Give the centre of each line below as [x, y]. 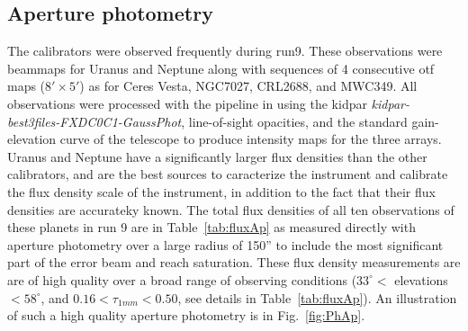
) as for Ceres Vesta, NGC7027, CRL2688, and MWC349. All [248, 86]
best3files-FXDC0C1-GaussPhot [94, 121]
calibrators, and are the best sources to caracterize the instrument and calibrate [228, 174]
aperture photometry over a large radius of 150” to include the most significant [225, 244]
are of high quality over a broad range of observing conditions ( [182, 279]
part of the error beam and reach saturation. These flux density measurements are [234, 262]
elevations [421, 279]
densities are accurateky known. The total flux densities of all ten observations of [231, 209]
